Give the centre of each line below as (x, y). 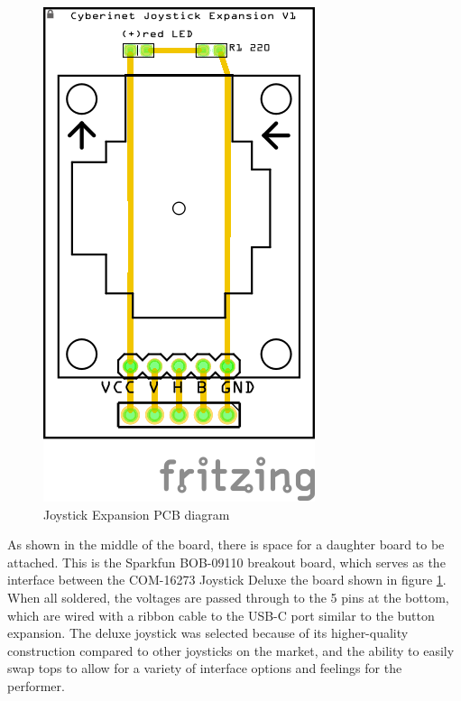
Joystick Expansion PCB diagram (137, 514)
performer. (36, 685)
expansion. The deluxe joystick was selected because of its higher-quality (208, 633)
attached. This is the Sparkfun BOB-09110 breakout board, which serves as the (226, 562)
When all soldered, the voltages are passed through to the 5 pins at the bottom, (228, 597)
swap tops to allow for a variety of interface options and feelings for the (205, 668)
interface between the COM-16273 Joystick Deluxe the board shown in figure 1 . (227, 580)
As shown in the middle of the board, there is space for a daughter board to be (226, 544)
